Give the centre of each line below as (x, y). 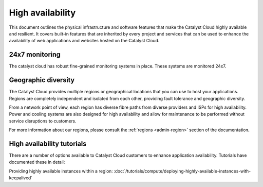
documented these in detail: (37, 162)
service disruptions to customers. (43, 121)
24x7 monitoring (35, 55)
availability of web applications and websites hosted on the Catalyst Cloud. (84, 41)
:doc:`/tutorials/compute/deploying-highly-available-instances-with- (182, 171)
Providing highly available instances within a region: (61, 171)
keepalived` (21, 178)
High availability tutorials (48, 144)
